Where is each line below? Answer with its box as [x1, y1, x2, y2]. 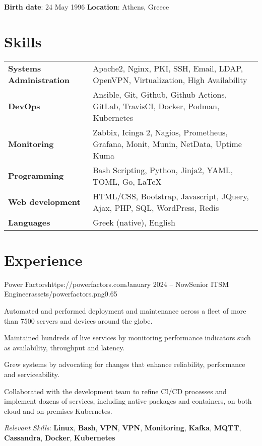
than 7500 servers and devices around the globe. [4, 315, 153, 326]
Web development [8, 196, 81, 208]
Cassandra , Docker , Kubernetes [4, 432, 115, 442]
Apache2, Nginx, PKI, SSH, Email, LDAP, [93, 62, 243, 74]
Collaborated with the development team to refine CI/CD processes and [4, 386, 227, 396]
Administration [8, 73, 70, 86]
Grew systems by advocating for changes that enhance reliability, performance [4, 359, 245, 369]
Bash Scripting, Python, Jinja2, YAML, [93, 164, 233, 176]
